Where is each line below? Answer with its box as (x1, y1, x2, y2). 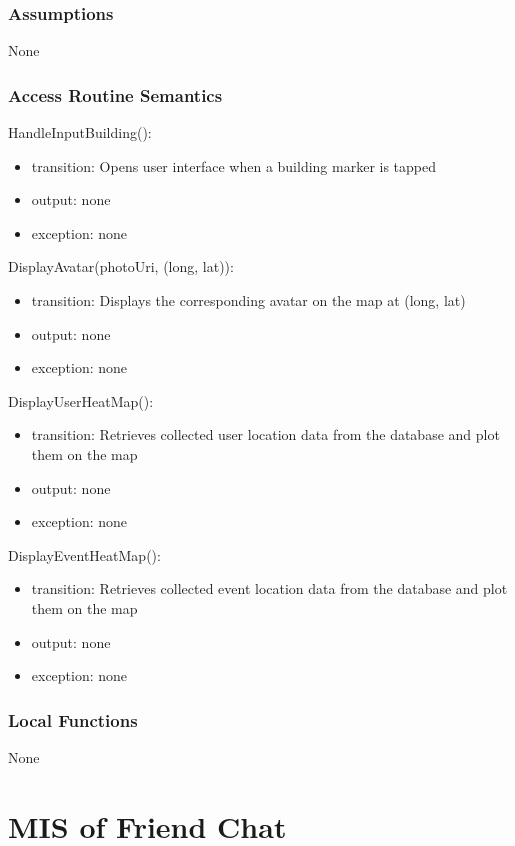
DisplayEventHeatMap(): (8, 544, 161, 565)
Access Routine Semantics (8, 82, 223, 107)
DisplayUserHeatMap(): (8, 390, 154, 411)
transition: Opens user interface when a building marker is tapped (31, 155, 437, 176)
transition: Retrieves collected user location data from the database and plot (31, 424, 500, 445)
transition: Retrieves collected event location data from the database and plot (31, 578, 508, 599)
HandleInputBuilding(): (8, 122, 152, 143)
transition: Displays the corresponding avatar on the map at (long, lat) (31, 290, 466, 310)
